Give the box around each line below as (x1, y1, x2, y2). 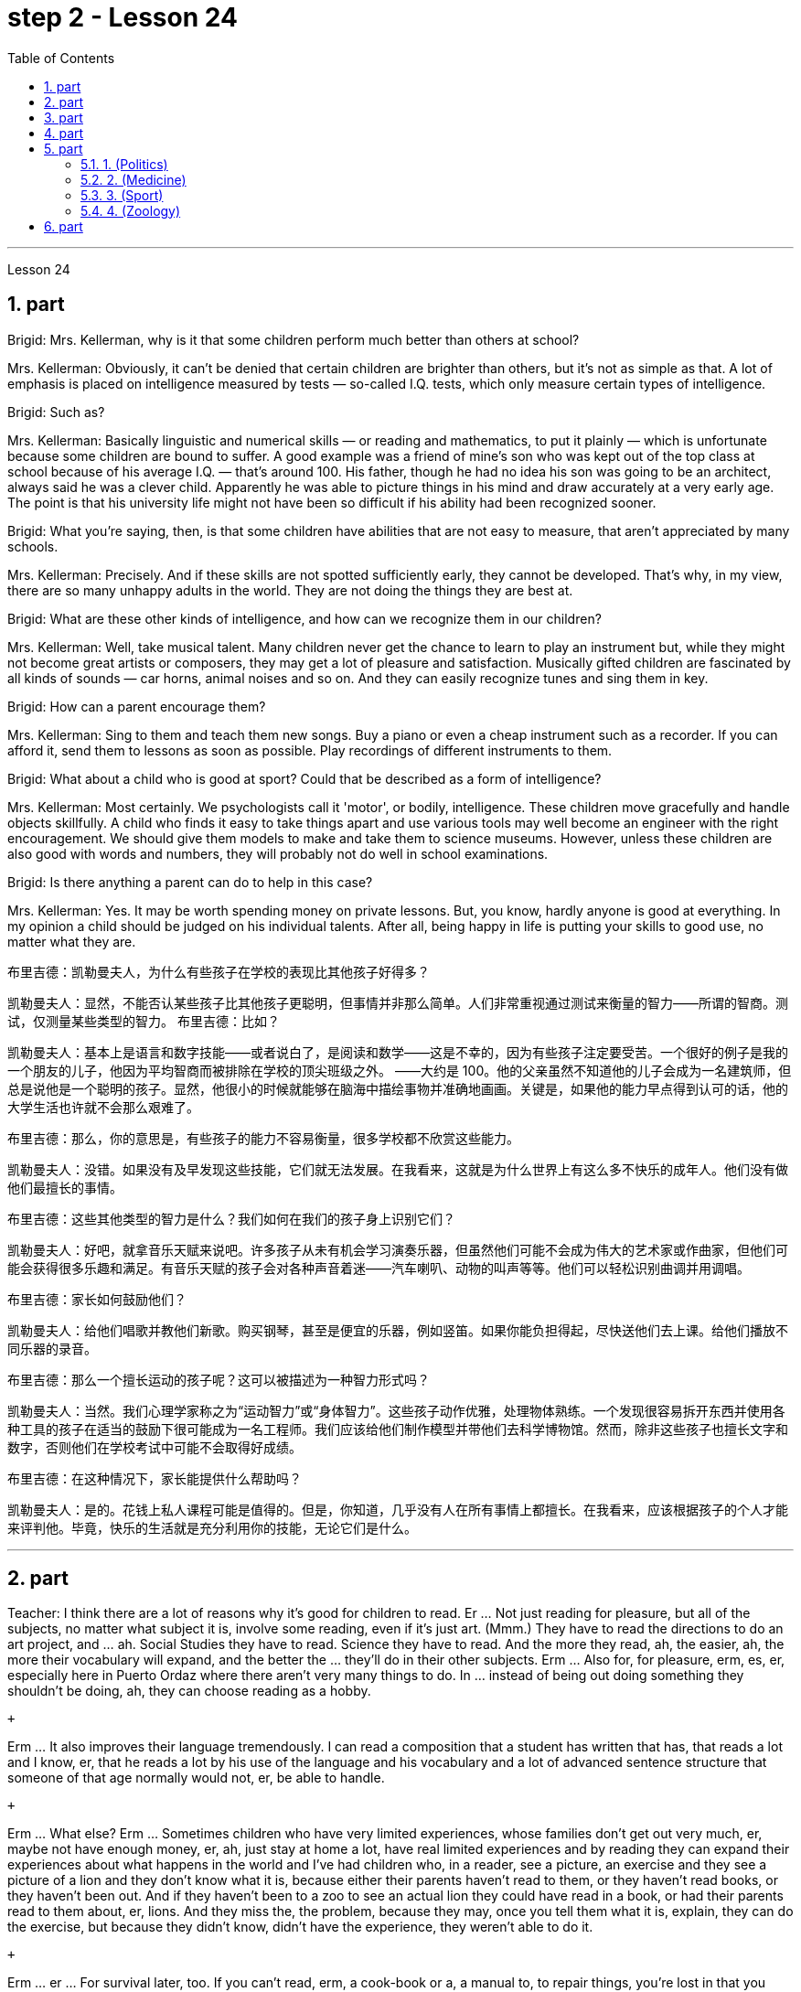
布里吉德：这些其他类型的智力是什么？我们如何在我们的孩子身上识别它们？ (7, 1210, 455, 1226)
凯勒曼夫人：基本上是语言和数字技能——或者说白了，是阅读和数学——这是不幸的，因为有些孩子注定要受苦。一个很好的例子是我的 (7, 1044, 788, 1060)
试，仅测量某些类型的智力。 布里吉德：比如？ (7, 1012, 280, 1029)
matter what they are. (7, 933, 136, 949)
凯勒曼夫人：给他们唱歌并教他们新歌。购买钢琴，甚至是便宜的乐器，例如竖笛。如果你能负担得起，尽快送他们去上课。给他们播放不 (7, 1322, 788, 1338)
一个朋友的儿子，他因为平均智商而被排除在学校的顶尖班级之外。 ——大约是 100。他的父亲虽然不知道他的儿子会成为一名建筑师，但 (7, 1062, 792, 1078)
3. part (44, 109, 83, 125)
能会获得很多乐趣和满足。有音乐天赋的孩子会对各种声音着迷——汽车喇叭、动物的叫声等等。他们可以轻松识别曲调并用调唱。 (7, 1259, 750, 1276)
